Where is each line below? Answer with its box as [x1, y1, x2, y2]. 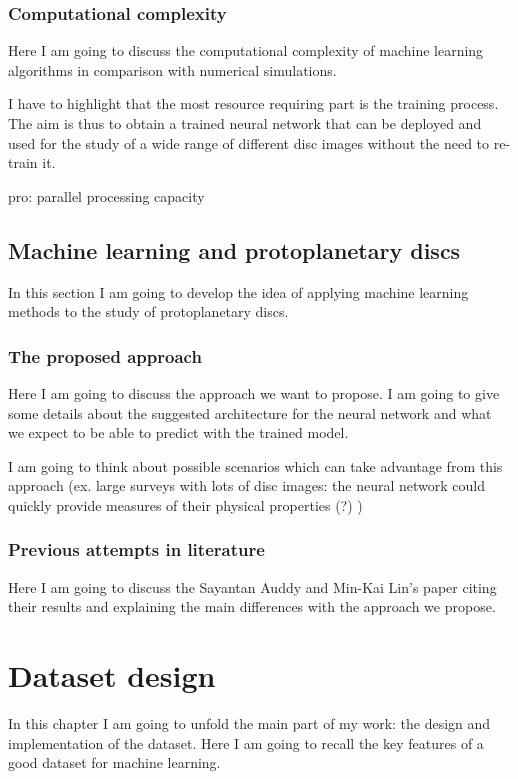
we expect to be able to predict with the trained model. [8, 422, 349, 443]
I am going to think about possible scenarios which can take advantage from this [8, 455, 503, 476]
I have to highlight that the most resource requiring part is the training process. [8, 93, 499, 114]
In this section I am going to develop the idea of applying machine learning [8, 281, 469, 302]
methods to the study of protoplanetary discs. [8, 301, 289, 322]
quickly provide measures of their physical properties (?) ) [8, 494, 363, 515]
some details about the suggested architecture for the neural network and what [8, 402, 492, 423]
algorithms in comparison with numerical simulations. [8, 59, 337, 80]
